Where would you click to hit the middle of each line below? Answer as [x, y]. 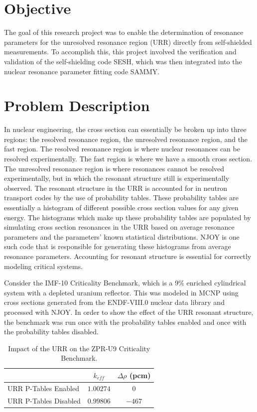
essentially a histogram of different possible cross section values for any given [121, 207]
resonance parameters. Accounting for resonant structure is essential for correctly [128, 256]
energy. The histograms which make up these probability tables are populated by [128, 217]
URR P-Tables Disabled [44, 400]
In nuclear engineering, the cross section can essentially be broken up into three [125, 129]
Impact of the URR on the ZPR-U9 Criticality [79, 348]
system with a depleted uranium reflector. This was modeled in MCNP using [121, 292]
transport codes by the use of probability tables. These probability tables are [121, 198]
